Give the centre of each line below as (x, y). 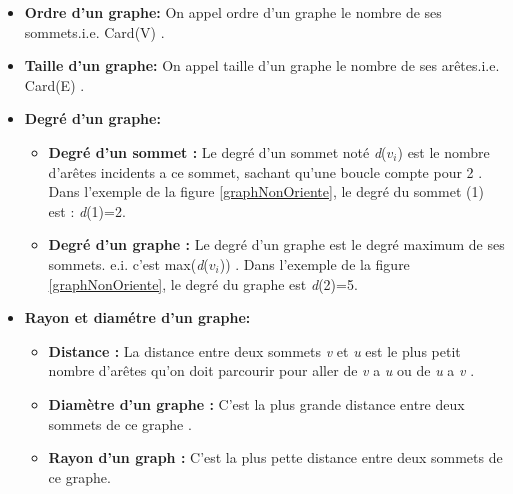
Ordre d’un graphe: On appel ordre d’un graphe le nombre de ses (233, 12)
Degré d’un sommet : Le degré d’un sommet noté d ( (217, 151)
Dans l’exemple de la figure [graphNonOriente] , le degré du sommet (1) (266, 191)
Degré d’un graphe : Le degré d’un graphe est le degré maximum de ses (276, 244)
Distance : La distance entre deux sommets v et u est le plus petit (254, 350)
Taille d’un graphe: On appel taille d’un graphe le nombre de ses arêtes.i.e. (262, 65)
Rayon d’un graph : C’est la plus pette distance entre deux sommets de (275, 457)
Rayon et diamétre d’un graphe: (137, 317)
